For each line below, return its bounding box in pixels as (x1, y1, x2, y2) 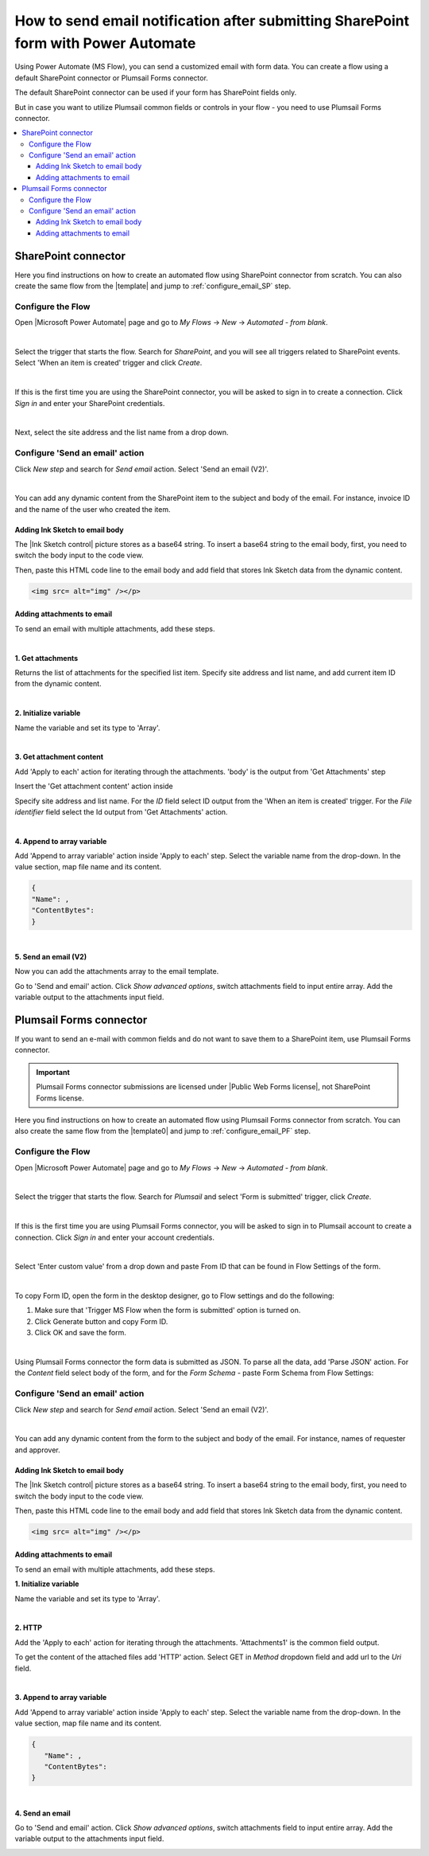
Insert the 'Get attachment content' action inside (14, 781, 174, 791)
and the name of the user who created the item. (14, 504, 171, 514)
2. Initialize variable (14, 709, 81, 718)
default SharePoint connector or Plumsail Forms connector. (14, 72, 208, 83)
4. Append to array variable (14, 836, 107, 846)
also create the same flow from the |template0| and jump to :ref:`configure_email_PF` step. (14, 1127, 311, 1136)
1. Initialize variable (14, 1579, 79, 1588)
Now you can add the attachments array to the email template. (14, 967, 219, 976)
